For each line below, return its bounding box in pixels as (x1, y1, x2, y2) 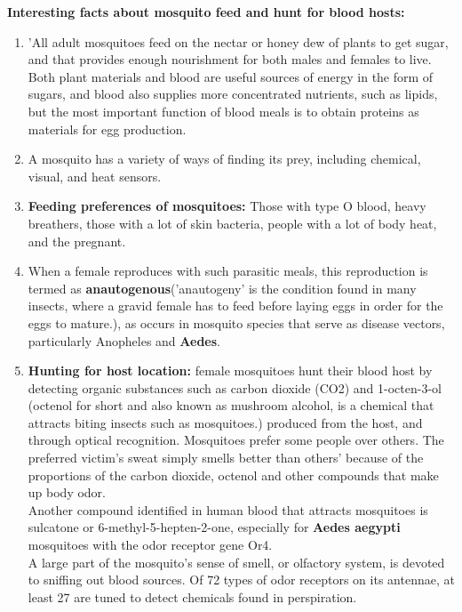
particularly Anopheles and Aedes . (28, 331, 221, 350)
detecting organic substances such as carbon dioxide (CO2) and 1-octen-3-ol (28, 378, 442, 397)
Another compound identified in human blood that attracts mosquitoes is (28, 500, 428, 519)
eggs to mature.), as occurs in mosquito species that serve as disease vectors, (28, 313, 445, 332)
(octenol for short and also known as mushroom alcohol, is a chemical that (28, 396, 434, 415)
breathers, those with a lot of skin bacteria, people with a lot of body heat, (28, 213, 437, 232)
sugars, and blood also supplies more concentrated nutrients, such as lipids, (28, 85, 438, 103)
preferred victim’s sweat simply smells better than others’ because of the (28, 448, 424, 467)
